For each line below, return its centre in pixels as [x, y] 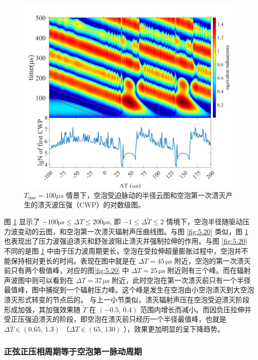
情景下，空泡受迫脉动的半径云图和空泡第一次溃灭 [146, 195]
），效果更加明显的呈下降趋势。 [174, 329]
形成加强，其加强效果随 [42, 309]
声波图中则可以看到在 [39, 280]
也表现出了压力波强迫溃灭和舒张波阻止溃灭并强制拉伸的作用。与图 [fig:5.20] [126, 241]
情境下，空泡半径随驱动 [204, 222]
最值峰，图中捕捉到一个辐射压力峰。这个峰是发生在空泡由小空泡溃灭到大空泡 [129, 290]
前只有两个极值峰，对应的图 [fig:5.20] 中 [67, 270]
